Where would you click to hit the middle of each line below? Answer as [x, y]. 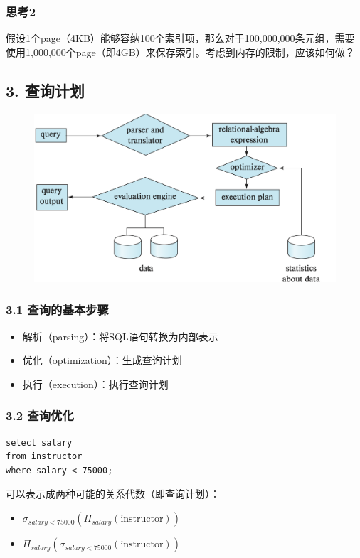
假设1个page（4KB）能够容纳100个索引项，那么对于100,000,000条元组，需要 [180, 38]
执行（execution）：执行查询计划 [95, 383]
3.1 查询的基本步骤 [57, 310]
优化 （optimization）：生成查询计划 [102, 360]
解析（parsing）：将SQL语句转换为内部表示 [120, 336]
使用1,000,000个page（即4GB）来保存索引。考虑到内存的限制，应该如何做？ [180, 52]
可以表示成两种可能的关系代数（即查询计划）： [113, 494]
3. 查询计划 [45, 90]
